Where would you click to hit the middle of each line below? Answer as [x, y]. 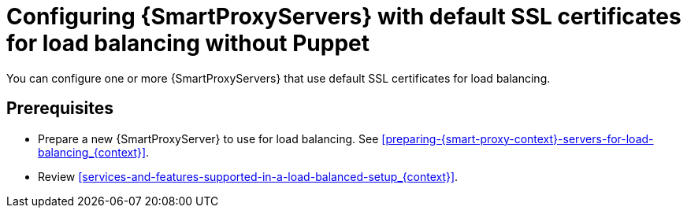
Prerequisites [60, 109]
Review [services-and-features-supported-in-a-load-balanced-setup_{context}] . [248, 176]
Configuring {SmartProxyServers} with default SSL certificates [344, 17]
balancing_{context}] [92, 152]
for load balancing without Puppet [188, 43]
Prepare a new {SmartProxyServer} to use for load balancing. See [208, 138]
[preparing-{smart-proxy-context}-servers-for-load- [518, 138]
